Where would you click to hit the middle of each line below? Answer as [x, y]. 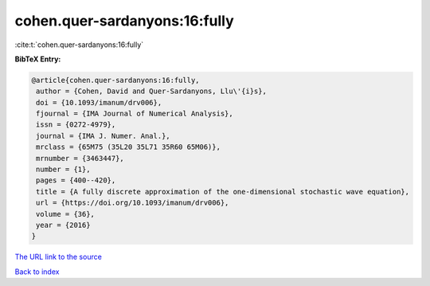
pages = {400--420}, [76, 180]
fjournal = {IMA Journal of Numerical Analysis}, [135, 114]
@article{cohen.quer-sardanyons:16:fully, [115, 80]
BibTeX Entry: [38, 59]
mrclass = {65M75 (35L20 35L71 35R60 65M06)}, [128, 147]
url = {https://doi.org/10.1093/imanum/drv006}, [133, 203]
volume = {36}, [66, 214]
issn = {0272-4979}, [76, 125]
